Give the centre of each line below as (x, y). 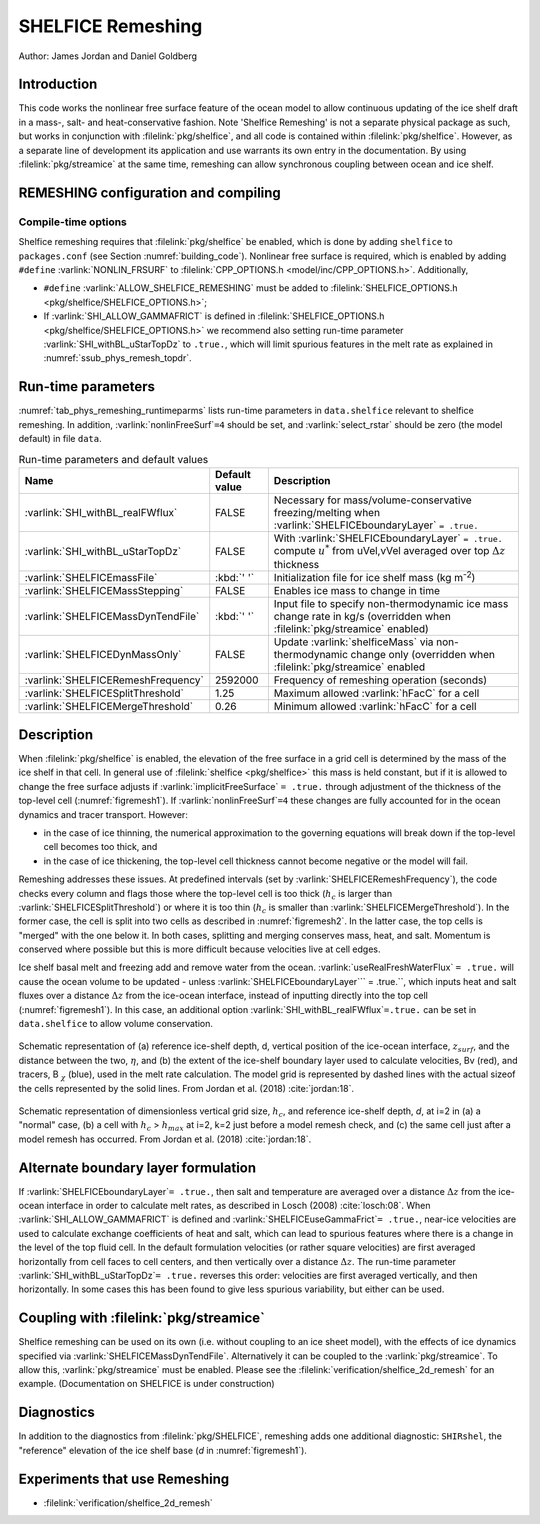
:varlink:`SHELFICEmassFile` (91, 578)
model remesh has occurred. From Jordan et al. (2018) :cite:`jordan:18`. (165, 1139)
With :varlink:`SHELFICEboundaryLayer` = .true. (388, 538)
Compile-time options (72, 222)
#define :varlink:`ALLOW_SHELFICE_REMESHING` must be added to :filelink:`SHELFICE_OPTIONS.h (250, 288)
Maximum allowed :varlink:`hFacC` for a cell (376, 693)
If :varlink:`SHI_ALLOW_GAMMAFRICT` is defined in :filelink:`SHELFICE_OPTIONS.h (214, 316)
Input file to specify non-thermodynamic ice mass (391, 604)
